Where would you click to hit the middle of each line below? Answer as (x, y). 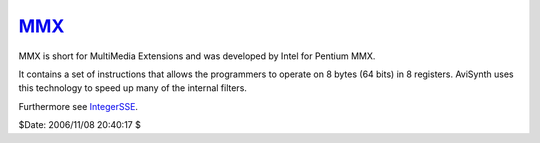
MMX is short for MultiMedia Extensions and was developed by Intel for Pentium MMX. (197, 56)
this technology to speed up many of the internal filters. (132, 88)
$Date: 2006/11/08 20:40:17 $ (80, 125)
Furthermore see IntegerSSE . (78, 106)
